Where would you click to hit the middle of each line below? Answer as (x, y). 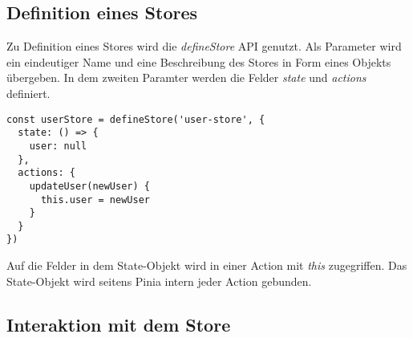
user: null (58, 146)
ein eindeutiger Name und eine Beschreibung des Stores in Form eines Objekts (199, 61)
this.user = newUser (95, 200)
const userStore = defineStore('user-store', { (136, 119)
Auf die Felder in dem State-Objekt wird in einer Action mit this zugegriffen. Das (207, 265)
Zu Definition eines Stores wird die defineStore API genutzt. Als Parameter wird (204, 46)
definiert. (28, 93)
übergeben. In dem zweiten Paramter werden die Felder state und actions (186, 77)
